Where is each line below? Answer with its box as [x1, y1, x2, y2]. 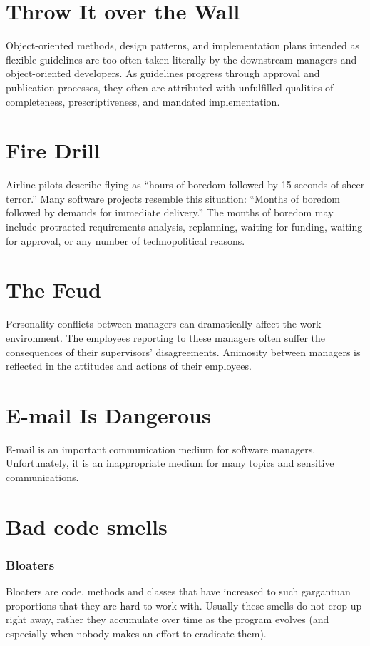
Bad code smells [6, 511, 168, 540]
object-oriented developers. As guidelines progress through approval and [6, 66, 320, 81]
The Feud [6, 275, 101, 304]
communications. [6, 470, 79, 484]
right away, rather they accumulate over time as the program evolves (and [6, 612, 329, 627]
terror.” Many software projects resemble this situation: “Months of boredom [6, 191, 340, 206]
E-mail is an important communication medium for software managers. [6, 441, 316, 456]
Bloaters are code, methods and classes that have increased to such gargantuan [6, 584, 351, 599]
